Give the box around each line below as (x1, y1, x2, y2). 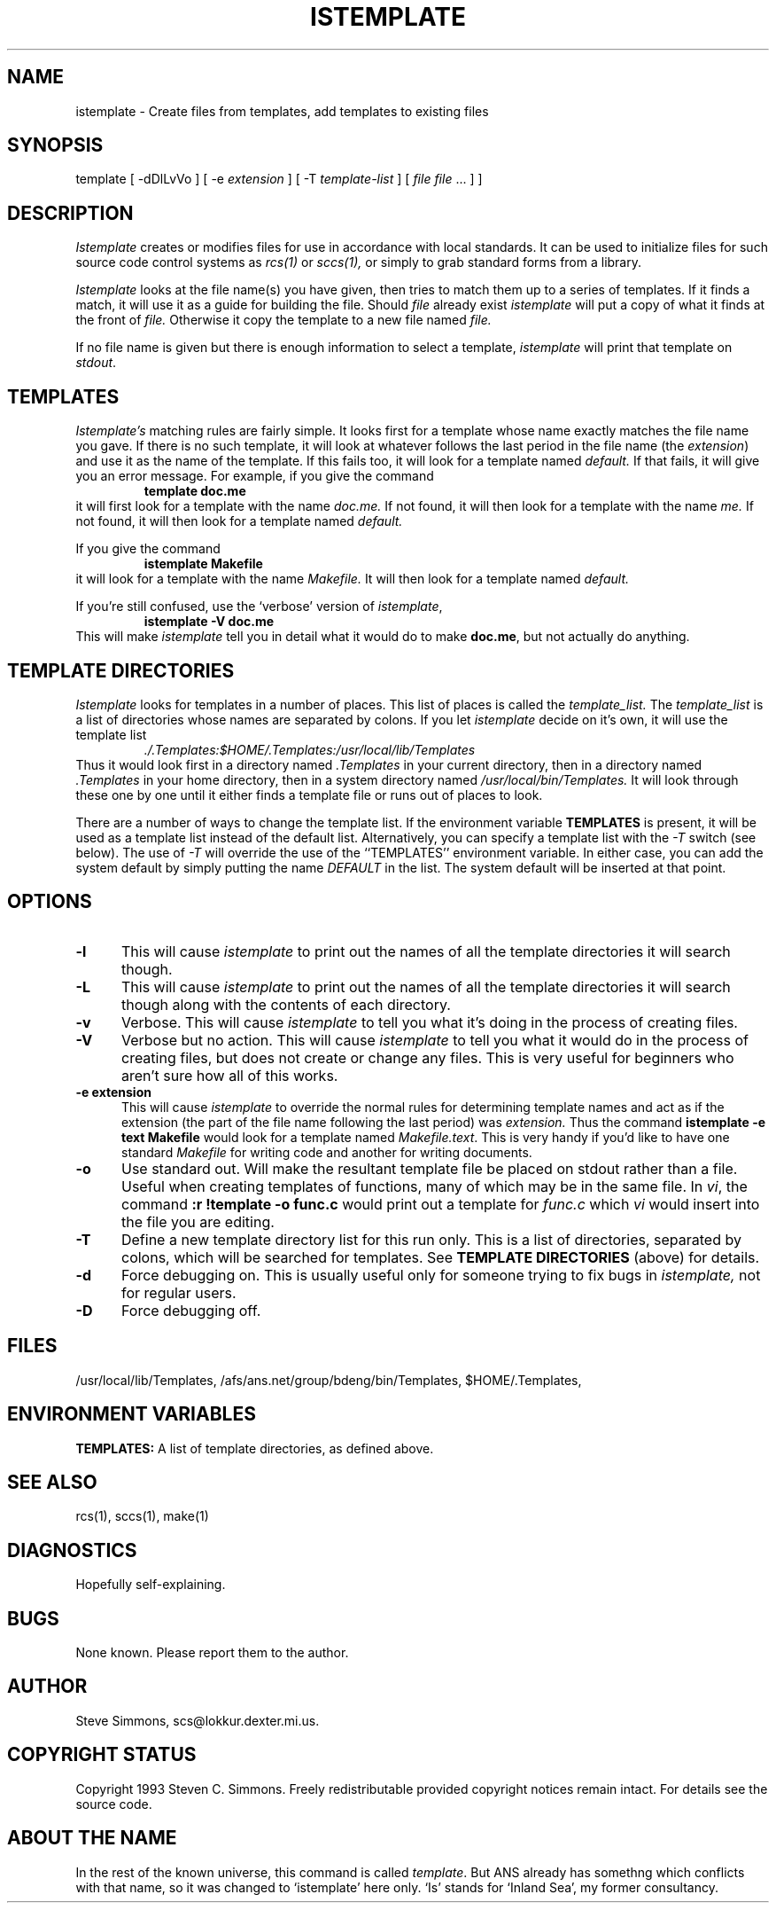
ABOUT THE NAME (7, 1827, 177, 1850)
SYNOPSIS (7, 134, 104, 157)
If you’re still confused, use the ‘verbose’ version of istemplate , (75, 599, 443, 614)
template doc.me (144, 483, 246, 499)
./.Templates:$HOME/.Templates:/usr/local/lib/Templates (144, 741, 476, 757)
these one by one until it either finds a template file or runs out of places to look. (75, 787, 543, 802)
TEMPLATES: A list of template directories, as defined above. (75, 1440, 434, 1456)
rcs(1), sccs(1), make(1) (75, 1508, 209, 1524)
